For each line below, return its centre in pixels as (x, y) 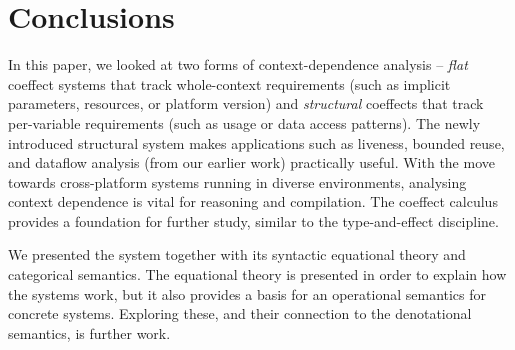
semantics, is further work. (89, 332)
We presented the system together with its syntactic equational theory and (237, 254)
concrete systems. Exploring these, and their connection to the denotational (240, 313)
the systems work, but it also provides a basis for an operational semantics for (247, 293)
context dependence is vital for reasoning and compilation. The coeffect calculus (253, 201)
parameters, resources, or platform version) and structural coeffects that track (246, 103)
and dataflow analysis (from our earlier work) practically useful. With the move (251, 162)
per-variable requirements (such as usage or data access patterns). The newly (244, 122)
